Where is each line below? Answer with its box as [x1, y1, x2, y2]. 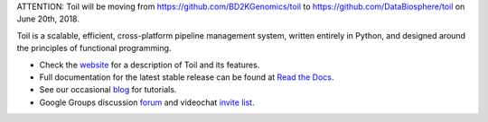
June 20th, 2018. [16, 13, 80, 24]
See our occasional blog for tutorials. [39, 84, 177, 95]
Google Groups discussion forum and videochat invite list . [39, 97, 255, 108]
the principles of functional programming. [16, 43, 172, 54]
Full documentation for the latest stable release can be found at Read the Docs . [39, 72, 334, 83]
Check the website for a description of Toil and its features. [39, 59, 260, 70]
